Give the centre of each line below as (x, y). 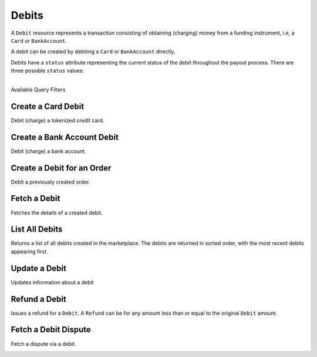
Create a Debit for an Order (61, 168)
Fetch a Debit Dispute (51, 330)
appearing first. (29, 251)
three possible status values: (48, 71)
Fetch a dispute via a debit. (43, 344)
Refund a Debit (39, 299)
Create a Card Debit (48, 106)
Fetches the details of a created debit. (57, 212)
